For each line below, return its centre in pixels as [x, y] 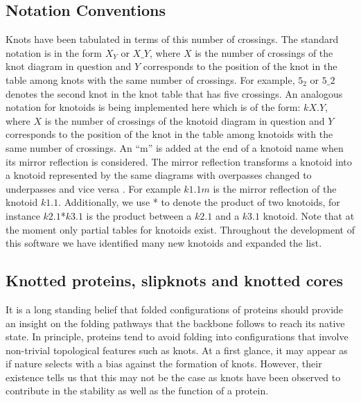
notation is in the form [54, 52]
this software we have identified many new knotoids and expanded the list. [164, 243]
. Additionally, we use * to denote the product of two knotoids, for [199, 202]
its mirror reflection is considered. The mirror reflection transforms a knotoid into [179, 161]
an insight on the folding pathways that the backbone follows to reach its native [175, 323]
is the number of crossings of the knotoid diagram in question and [185, 120]
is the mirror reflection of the [275, 188]
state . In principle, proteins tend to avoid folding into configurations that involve [177, 337]
